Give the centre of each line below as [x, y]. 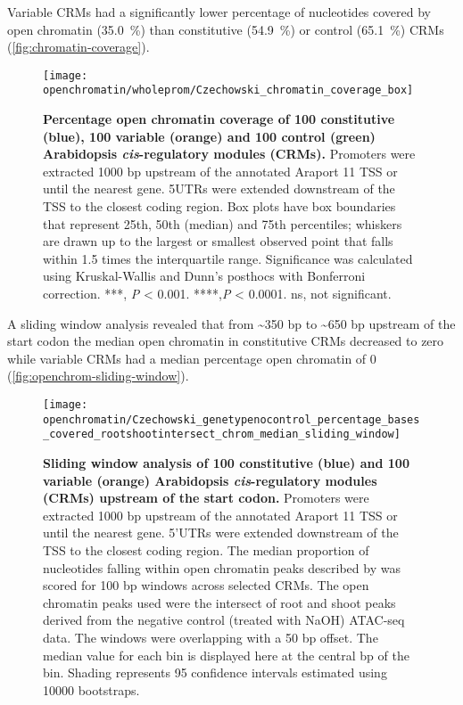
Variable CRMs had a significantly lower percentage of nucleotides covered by [219, 12]
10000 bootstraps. [91, 689]
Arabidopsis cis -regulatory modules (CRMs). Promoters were [229, 154]
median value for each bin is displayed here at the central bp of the [226, 655]
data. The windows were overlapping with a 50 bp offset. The [211, 637]
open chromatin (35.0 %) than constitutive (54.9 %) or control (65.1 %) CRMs [226, 29]
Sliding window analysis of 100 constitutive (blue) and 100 [226, 462]
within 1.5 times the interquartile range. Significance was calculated [228, 258]
